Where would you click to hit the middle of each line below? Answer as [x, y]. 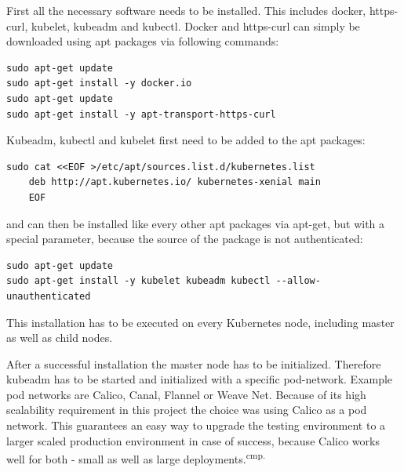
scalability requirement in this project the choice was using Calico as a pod [187, 410]
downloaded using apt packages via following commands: [143, 41]
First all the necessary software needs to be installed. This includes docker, [186, 10]
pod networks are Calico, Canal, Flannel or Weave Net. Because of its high [186, 394]
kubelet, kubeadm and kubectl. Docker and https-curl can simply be [195, 25]
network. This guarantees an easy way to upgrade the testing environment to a [196, 425]
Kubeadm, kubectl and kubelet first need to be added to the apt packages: [186, 140]
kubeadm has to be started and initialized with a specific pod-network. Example [200, 379]
